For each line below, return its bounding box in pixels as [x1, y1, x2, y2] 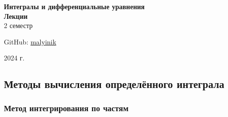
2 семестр [4, 20, 33, 30]
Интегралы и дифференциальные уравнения [4, 1, 145, 11]
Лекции [4, 11, 28, 21]
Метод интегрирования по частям [4, 102, 129, 114]
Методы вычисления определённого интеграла [4, 76, 225, 91]
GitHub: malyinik [4, 36, 56, 46]
